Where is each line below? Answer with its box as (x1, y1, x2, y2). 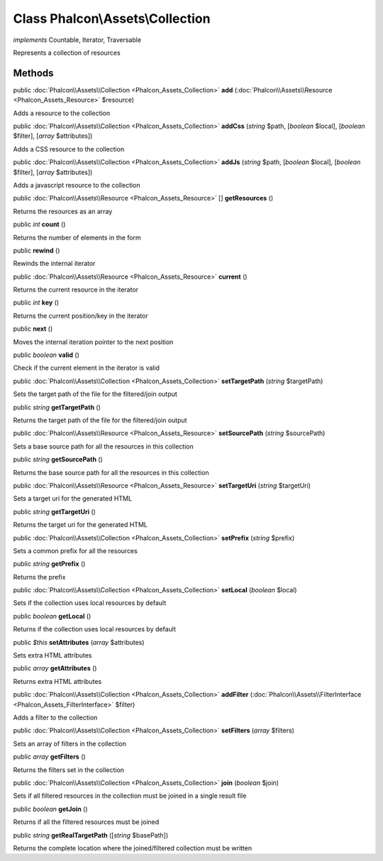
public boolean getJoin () (13, 804, 88, 813)
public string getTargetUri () (13, 507, 96, 515)
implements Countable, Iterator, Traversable (13, 36, 142, 44)
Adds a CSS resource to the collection (13, 144, 125, 153)
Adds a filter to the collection (13, 713, 98, 722)
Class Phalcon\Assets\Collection (13, 11, 211, 26)
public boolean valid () (13, 351, 79, 359)
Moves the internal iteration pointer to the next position (13, 338, 174, 346)
